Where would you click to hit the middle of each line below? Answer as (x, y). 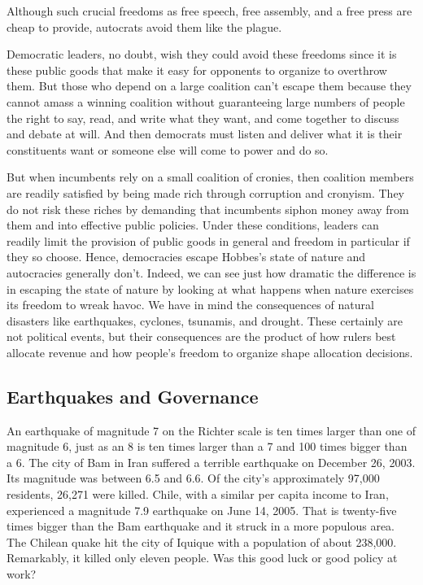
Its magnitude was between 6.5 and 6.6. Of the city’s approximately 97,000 (193, 478)
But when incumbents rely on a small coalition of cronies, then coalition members (210, 177)
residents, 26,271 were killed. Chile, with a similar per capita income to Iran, (198, 494)
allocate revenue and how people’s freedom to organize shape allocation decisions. (210, 352)
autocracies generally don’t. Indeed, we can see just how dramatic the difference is (211, 272)
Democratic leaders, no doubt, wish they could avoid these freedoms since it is (202, 54)
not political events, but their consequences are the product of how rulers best (201, 336)
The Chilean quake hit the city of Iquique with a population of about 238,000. (202, 541)
